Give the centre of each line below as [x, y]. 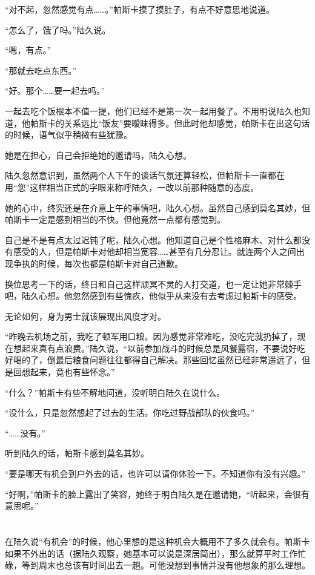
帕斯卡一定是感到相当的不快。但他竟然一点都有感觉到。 [115, 219]
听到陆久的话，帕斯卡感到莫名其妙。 [77, 453]
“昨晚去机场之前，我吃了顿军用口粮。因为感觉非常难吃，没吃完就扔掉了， [151, 336]
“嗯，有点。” [28, 50]
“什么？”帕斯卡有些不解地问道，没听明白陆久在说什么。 [115, 392]
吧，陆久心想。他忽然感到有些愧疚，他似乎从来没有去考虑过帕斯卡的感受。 [153, 296]
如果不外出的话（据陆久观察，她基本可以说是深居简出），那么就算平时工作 [151, 553]
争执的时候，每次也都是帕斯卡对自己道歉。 [98, 263]
